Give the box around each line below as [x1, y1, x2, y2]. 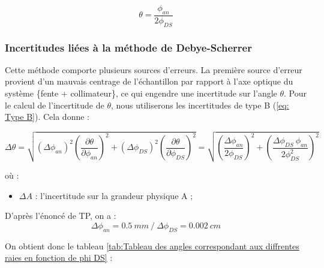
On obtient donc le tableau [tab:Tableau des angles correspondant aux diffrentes [5, 239, 299, 252]
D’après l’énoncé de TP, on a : [5, 209, 116, 222]
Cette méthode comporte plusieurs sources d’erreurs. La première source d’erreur [5, 63, 302, 76]
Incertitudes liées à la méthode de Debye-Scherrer [5, 40, 252, 55]
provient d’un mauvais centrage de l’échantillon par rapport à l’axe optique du [5, 75, 293, 88]
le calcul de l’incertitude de [5, 98, 104, 111]
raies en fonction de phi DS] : [5, 251, 113, 264]
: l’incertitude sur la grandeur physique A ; [35, 189, 193, 201]
